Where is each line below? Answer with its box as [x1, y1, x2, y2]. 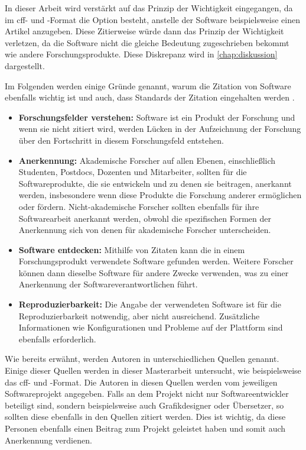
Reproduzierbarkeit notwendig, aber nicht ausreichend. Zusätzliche [18, 309, 260, 322]
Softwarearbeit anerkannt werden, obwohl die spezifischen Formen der [18, 212, 272, 224]
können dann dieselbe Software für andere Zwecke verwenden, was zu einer [18, 266, 289, 279]
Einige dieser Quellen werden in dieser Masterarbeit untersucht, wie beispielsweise [5, 364, 301, 377]
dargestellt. [5, 59, 45, 72]
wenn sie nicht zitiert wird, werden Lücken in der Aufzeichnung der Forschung [18, 122, 301, 135]
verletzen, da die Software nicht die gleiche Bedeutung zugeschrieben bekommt [5, 36, 289, 48]
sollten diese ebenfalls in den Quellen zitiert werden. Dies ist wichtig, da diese [5, 410, 286, 423]
